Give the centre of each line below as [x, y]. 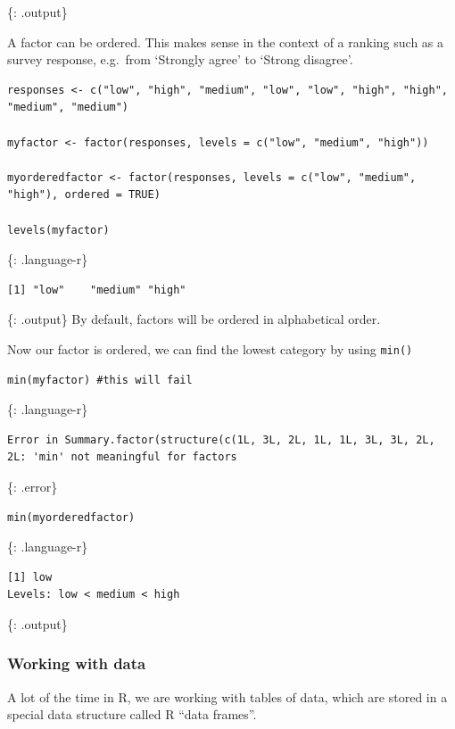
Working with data [77, 663]
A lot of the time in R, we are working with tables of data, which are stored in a [227, 696]
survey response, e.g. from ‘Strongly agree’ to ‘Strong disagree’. [180, 59]
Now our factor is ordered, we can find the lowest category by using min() [210, 348]
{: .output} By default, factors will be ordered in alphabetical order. [194, 319]
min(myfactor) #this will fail [100, 380]
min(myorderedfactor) [71, 517]
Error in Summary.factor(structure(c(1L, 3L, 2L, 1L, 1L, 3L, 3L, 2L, [221, 439]
